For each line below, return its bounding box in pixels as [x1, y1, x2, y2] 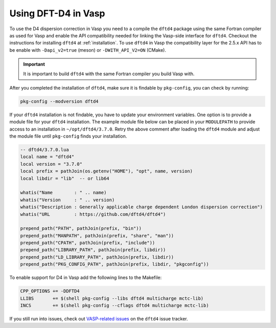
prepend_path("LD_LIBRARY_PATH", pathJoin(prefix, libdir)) [20, 254, 174, 260]
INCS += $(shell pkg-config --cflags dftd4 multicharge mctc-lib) [20, 302, 209, 309]
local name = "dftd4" [20, 154, 75, 160]
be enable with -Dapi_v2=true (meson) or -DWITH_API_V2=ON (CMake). [9, 47, 166, 53]
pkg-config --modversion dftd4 [20, 98, 99, 104]
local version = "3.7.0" [20, 161, 83, 167]
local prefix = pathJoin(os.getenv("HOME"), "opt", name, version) [20, 168, 193, 174]
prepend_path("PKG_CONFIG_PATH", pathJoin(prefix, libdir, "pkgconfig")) [20, 261, 209, 267]
